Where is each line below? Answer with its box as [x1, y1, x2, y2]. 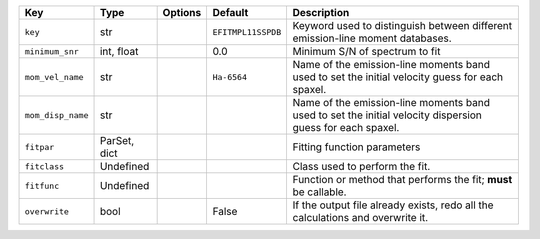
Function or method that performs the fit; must [292, 173, 513, 186]
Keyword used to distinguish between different [292, 19, 513, 32]
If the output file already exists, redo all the [292, 198, 494, 212]
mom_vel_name [24, 71, 84, 82]
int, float [99, 45, 139, 58]
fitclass [24, 161, 65, 172]
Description [292, 6, 350, 19]
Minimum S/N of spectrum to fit [292, 45, 441, 58]
